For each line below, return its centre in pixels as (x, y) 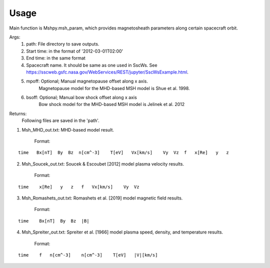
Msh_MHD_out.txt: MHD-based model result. (68, 129)
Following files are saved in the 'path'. (60, 120)
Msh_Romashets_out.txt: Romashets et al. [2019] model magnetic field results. (102, 198)
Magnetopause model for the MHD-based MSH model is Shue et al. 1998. (114, 88)
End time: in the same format (56, 58)
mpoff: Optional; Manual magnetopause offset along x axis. (87, 81)
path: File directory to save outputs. (63, 44)
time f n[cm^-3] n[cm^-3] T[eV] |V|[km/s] (88, 255)
